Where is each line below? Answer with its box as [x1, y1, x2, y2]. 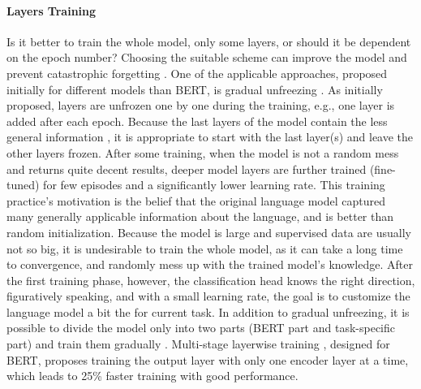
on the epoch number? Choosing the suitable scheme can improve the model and [6, 49, 407, 66]
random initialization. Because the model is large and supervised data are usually [6, 223, 411, 240]
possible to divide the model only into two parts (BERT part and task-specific [6, 319, 395, 336]
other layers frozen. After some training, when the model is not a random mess [6, 144, 399, 161]
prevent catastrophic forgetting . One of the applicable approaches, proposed [6, 64, 388, 81]
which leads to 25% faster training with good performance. [6, 367, 299, 384]
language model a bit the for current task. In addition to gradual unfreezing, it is [6, 303, 410, 320]
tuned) [6, 176, 40, 193]
